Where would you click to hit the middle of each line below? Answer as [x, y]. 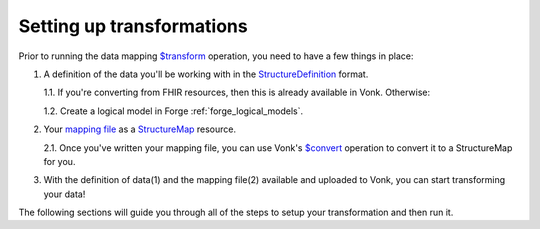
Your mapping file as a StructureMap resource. [140, 129]
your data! [64, 194]
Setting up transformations [133, 26]
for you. [59, 161]
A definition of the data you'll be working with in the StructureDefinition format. [206, 74]
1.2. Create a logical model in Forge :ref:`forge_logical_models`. [173, 111]
